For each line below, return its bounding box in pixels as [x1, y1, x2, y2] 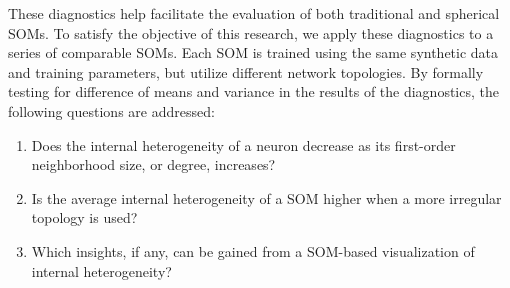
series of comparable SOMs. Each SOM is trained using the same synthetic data [8, 42, 499, 63]
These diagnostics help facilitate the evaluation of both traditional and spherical [8, 3, 500, 23]
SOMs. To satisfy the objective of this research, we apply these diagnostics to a [8, 22, 494, 43]
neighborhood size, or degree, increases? [31, 154, 276, 175]
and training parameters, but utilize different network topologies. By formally [8, 61, 484, 82]
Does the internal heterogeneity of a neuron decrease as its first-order [31, 134, 456, 155]
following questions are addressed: [8, 100, 215, 121]
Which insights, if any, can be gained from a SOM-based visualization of [31, 240, 475, 261]
